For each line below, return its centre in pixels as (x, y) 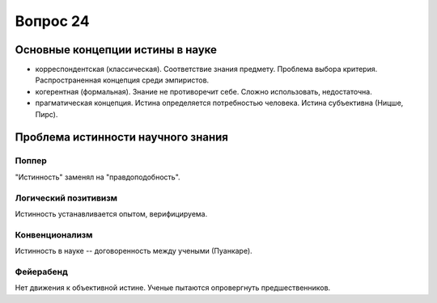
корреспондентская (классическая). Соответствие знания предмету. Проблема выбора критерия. (206, 69)
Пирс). (47, 114)
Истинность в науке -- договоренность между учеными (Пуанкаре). (134, 251)
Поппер (31, 161)
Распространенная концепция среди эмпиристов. (122, 80)
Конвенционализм (54, 234)
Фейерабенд (41, 271)
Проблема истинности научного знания (121, 137)
